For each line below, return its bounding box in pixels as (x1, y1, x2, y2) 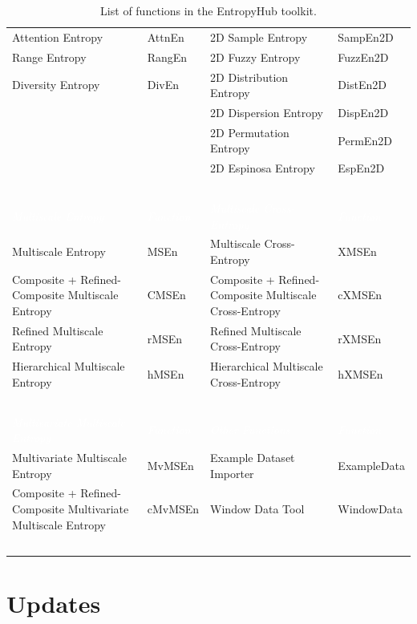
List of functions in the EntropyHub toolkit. (100, 2, 317, 18)
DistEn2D (338, 76, 387, 93)
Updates (6, 586, 101, 619)
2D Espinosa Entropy (210, 160, 315, 176)
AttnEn (147, 28, 184, 45)
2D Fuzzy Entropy (210, 48, 301, 65)
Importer (210, 464, 254, 481)
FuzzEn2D (338, 48, 389, 65)
